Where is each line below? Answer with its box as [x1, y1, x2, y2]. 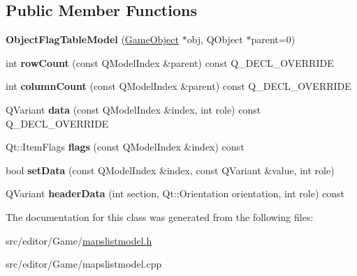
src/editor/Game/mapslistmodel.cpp [6, 256, 162, 271]
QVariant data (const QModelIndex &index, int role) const [6, 102, 261, 116]
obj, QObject [187, 32, 243, 47]
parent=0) [251, 32, 296, 47]
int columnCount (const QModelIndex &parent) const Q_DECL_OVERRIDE [6, 79, 351, 93]
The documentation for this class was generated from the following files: [6, 209, 314, 224]
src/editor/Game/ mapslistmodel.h [6, 233, 152, 247]
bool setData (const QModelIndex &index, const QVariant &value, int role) [6, 162, 335, 177]
